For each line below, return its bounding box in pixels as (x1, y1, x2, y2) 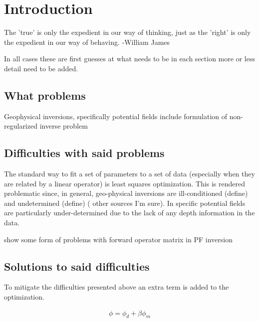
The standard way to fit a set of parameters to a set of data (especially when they (4, 168, 255, 179)
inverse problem (39, 121, 88, 131)
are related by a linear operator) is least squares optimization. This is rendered (4, 178, 245, 188)
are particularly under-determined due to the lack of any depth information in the (4, 207, 255, 218)
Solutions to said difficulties (4, 258, 150, 274)
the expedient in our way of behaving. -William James (4, 36, 170, 47)
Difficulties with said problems (4, 145, 165, 161)
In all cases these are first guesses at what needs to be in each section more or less (4, 53, 255, 64)
